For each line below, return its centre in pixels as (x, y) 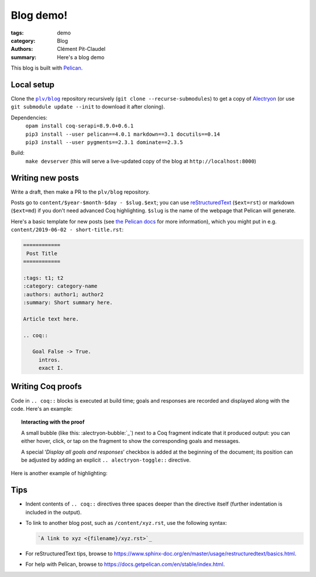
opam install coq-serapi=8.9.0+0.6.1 (80, 126)
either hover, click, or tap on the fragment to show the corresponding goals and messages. (131, 441)
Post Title (42, 253)
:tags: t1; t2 (43, 278)
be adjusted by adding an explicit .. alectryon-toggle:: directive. (106, 460)
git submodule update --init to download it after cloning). (88, 107)
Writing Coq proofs (46, 387)
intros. (49, 360)
